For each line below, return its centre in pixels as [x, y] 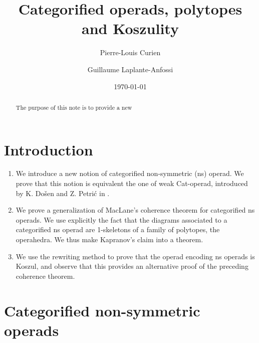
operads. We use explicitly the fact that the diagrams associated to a [121, 219]
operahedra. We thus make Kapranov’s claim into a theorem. [109, 239]
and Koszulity [130, 28]
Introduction [49, 149]
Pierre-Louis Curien [130, 52]
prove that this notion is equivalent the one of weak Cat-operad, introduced [132, 183]
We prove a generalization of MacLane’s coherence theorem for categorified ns [135, 210]
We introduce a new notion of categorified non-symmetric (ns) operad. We [130, 173]
